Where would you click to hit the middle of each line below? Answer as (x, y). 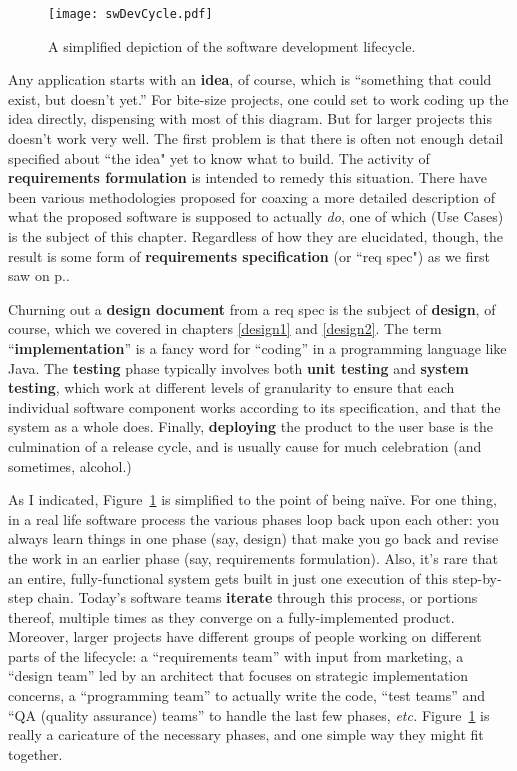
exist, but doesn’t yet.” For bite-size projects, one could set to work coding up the (258, 98)
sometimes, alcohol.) (70, 465)
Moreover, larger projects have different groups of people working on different (245, 636)
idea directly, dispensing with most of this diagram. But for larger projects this (250, 118)
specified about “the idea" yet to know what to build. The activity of (219, 157)
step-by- (477, 577)
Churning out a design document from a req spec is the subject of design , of (252, 308)
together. (35, 753)
